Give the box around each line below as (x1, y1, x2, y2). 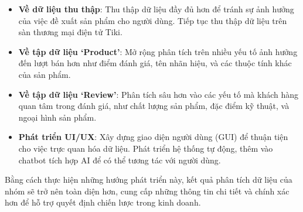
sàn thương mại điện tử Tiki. (18, 26, 122, 38)
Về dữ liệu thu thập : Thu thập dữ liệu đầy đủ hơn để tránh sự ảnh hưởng (18, 3, 294, 15)
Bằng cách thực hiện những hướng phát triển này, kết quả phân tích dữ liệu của (5, 173, 292, 186)
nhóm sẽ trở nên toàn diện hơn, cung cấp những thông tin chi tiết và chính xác (5, 184, 290, 197)
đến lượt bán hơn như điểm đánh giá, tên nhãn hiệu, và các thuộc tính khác (18, 57, 292, 69)
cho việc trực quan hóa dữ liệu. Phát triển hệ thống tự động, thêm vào (18, 142, 273, 154)
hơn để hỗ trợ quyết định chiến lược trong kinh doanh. (5, 196, 201, 208)
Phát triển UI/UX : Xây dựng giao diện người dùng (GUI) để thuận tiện (18, 131, 288, 143)
